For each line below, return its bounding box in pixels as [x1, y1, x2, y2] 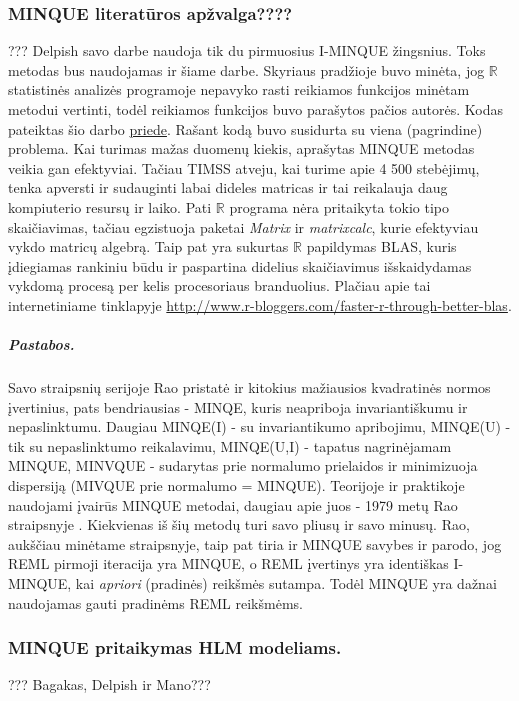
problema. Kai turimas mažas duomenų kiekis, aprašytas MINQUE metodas [8, 138, 475, 159]
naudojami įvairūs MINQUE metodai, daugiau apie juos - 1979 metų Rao [8, 494, 458, 515]
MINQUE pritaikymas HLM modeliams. [8, 635, 342, 660]
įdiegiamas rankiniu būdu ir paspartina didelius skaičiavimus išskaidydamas [8, 255, 472, 276]
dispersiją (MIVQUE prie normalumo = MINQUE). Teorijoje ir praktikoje [8, 475, 465, 496]
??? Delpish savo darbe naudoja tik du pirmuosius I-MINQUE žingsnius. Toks [8, 40, 486, 61]
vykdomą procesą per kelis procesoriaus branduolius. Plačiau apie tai [8, 275, 431, 296]
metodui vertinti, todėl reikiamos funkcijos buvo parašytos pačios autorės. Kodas [8, 99, 503, 119]
